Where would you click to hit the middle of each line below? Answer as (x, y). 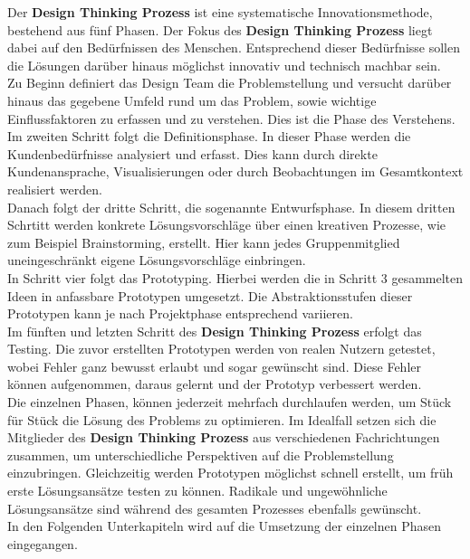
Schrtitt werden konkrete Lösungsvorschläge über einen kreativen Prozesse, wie (227, 225)
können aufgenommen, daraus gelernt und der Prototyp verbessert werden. (215, 384)
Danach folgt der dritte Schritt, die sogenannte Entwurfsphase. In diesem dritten (231, 207)
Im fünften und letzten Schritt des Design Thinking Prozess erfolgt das (215, 331)
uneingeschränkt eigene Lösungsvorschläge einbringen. (157, 260)
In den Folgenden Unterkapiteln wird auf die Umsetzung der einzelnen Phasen (225, 526)
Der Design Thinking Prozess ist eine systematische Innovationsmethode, (220, 12)
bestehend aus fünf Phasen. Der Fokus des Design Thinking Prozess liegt (220, 29)
